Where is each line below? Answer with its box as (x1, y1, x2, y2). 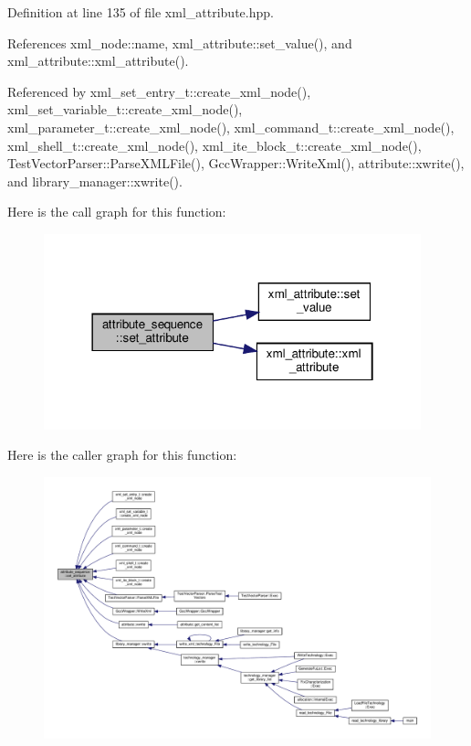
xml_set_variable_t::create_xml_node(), (7, 100, 243, 119)
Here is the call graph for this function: (7, 202, 226, 221)
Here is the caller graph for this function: (7, 445, 237, 464)
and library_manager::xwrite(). (7, 171, 183, 190)
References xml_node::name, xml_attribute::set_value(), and (7, 33, 352, 52)
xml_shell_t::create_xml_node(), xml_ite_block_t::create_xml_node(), (7, 135, 422, 155)
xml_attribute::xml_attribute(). (7, 51, 189, 70)
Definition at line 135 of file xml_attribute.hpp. (7, 3, 274, 21)
